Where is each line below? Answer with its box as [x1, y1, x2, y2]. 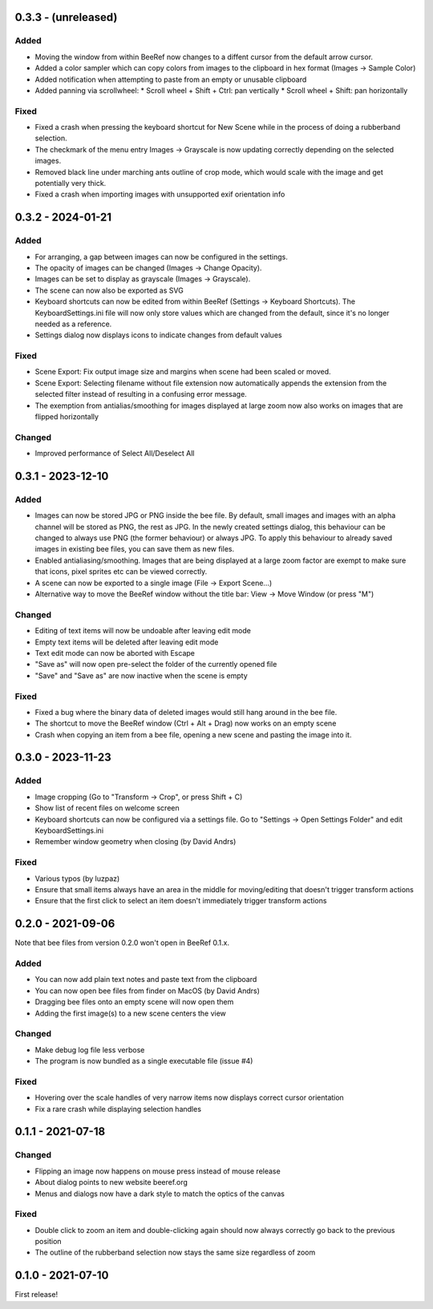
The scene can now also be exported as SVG [34, 285, 184, 295]
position [34, 1237, 62, 1246]
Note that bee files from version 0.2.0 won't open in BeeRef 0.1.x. [14, 938, 230, 947]
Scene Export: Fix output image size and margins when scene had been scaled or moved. [34, 367, 332, 377]
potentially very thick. [34, 179, 107, 188]
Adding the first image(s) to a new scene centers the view [34, 1008, 226, 1018]
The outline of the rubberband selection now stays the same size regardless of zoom [34, 1247, 316, 1258]
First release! [14, 1290, 59, 1299]
